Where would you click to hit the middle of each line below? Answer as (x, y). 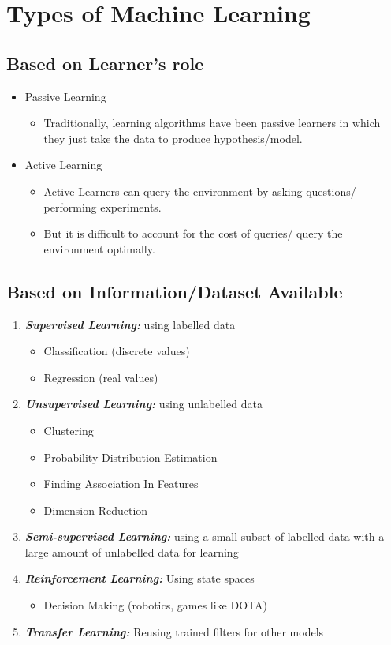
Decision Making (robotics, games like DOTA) (155, 605)
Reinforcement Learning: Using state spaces (140, 578)
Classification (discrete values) (117, 351)
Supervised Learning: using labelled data (130, 324)
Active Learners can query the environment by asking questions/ (200, 191)
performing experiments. (102, 206)
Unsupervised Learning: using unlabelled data (143, 404)
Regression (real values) (101, 377)
